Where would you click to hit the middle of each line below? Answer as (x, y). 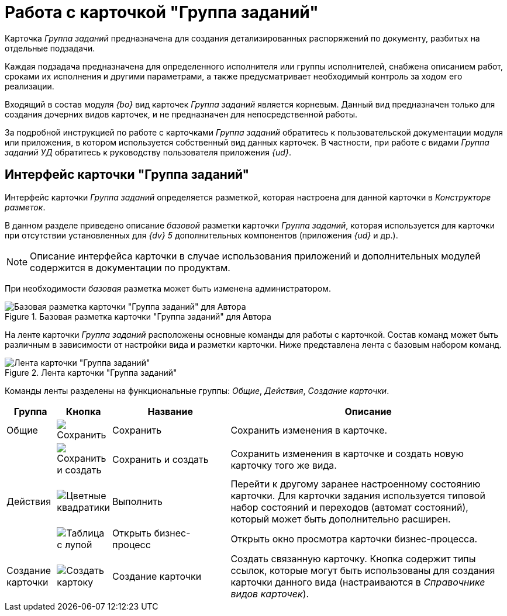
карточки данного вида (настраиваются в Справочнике (358, 582)
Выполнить (138, 501)
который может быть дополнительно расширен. (341, 519)
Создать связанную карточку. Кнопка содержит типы (353, 558)
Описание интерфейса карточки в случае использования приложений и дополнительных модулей (255, 256)
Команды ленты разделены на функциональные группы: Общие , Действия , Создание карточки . (197, 390)
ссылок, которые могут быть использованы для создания (363, 570)
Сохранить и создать (161, 459)
